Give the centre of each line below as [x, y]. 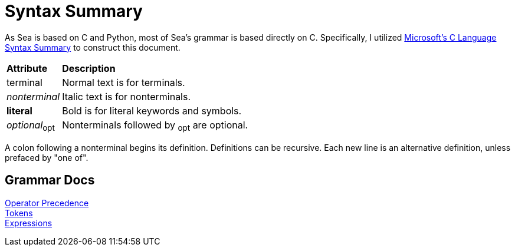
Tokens [19, 213]
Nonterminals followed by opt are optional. [155, 125]
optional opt [31, 125]
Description [89, 68]
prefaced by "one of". [47, 157]
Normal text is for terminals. [124, 82]
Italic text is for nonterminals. [127, 96]
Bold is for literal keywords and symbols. [152, 110]
